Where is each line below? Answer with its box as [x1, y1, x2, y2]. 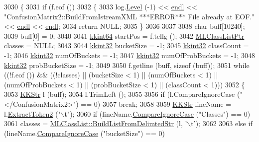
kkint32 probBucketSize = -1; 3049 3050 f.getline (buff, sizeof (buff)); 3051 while [4, 60, 250, 70]
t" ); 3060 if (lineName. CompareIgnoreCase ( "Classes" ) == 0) [64, 108, 251, 119]
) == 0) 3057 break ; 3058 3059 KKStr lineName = [76, 98, 232, 109]
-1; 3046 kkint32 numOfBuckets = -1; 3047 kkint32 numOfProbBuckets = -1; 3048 [4, 50, 256, 60]
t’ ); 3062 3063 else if [191, 118, 253, 129]
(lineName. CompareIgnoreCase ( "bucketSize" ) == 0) [4, 128, 165, 138]
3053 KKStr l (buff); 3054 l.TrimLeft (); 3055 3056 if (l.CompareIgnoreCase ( [4, 89, 240, 99]
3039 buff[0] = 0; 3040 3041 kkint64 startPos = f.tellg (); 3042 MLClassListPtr [4, 30, 245, 41]
